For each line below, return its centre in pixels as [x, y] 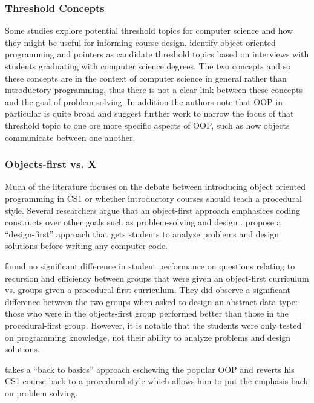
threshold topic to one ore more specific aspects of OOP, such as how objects [147, 125]
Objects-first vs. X [51, 164]
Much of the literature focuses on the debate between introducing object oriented [155, 186]
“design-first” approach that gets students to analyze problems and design [142, 234]
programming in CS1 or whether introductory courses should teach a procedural [154, 198]
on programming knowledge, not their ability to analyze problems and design [148, 337]
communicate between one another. [70, 137]
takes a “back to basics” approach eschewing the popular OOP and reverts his [150, 369]
